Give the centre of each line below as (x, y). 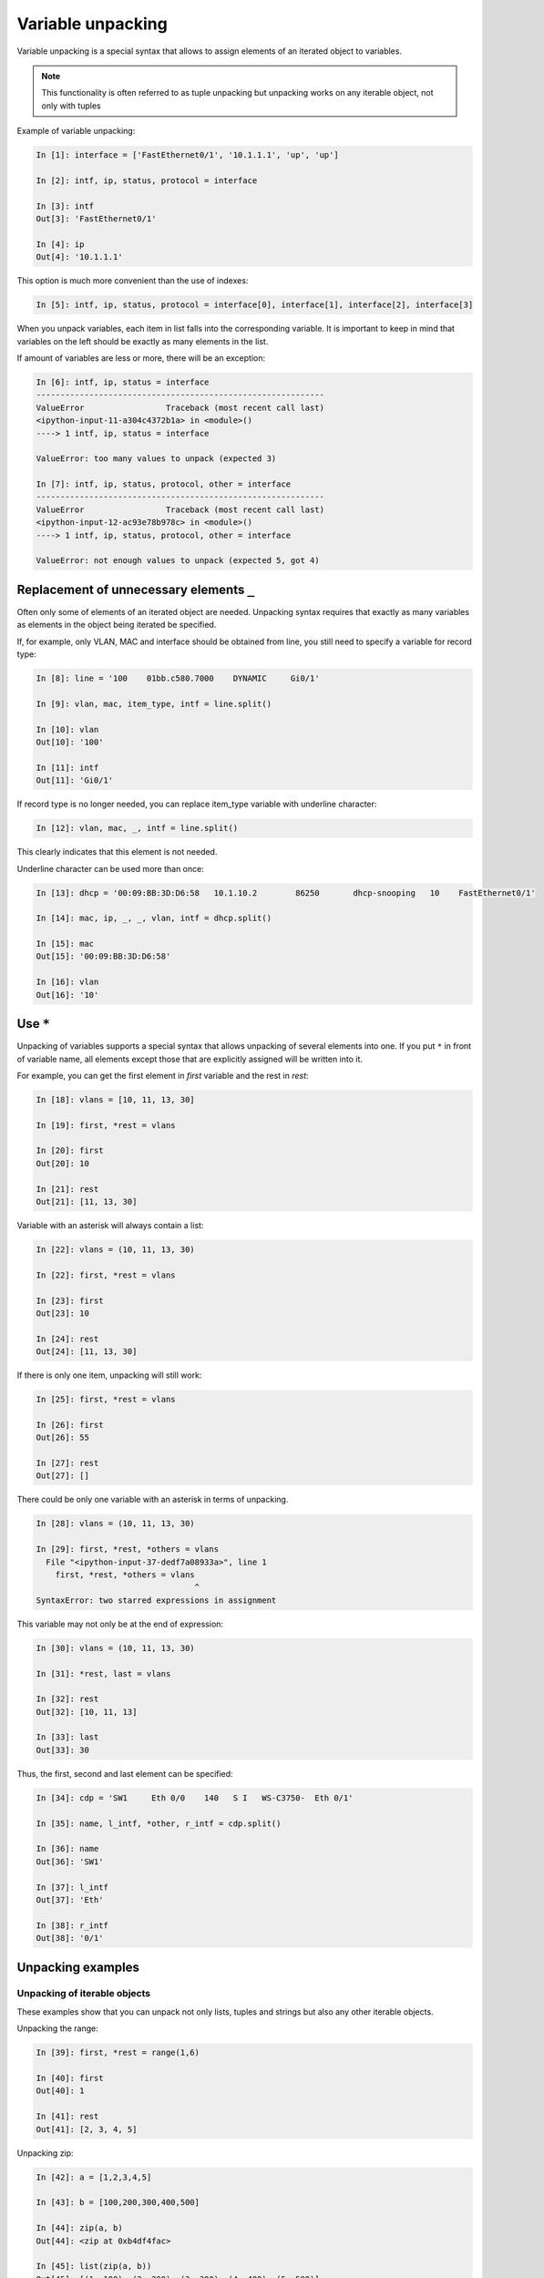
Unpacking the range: (58, 2028)
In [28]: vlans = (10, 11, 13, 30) (115, 1524)
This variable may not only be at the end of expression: (120, 1624)
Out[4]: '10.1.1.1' (79, 257)
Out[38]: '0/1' (70, 1938)
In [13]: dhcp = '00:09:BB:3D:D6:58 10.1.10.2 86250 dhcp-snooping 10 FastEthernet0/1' (286, 893)
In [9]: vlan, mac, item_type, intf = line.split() (154, 703)
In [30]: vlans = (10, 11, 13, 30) (115, 1648)
